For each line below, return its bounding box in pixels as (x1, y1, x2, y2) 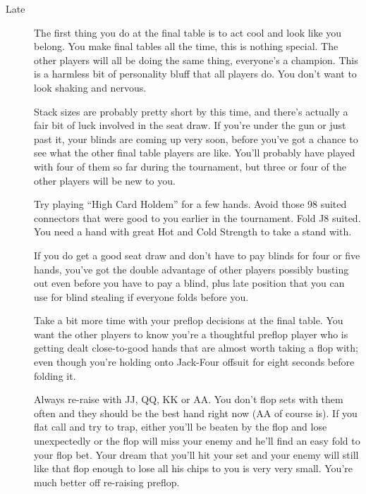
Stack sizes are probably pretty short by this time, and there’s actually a (34, 104, 348, 118)
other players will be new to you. (34, 173, 176, 187)
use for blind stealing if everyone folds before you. (34, 289, 249, 304)
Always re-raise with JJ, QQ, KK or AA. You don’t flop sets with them (34, 392, 343, 407)
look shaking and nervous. (34, 80, 147, 94)
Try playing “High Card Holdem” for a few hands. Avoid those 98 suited (34, 197, 347, 211)
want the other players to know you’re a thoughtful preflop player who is (34, 326, 348, 341)
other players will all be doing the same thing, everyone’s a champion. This (34, 52, 358, 67)
